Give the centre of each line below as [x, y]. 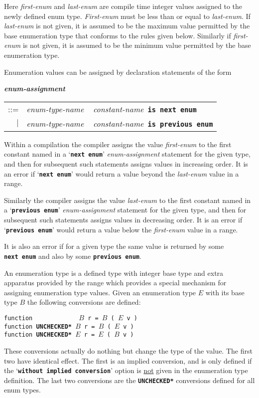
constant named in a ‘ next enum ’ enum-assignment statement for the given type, [127, 154]
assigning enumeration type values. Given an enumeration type [100, 292]
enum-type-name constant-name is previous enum [120, 123]
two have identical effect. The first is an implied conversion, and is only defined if [128, 360]
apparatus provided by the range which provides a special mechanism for [115, 283]
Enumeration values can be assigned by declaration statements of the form [118, 72]
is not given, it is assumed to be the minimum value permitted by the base [137, 45]
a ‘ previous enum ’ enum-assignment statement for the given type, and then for [125, 210]
